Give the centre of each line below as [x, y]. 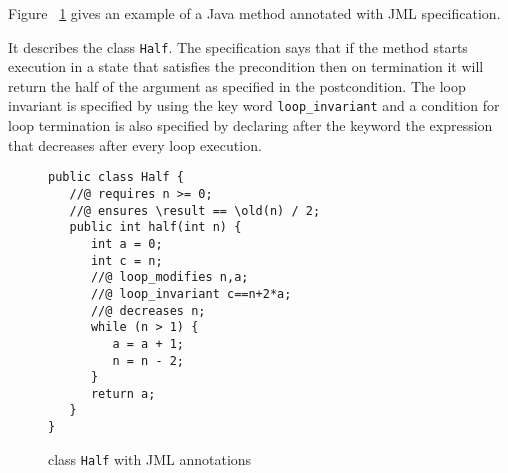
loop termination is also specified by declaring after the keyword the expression [250, 125]
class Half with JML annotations [150, 458]
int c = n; [126, 260]
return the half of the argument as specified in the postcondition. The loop [237, 85]
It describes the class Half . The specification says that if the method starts [238, 46]
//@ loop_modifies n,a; [169, 277]
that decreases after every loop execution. [135, 144]
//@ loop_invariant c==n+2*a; [191, 293]
